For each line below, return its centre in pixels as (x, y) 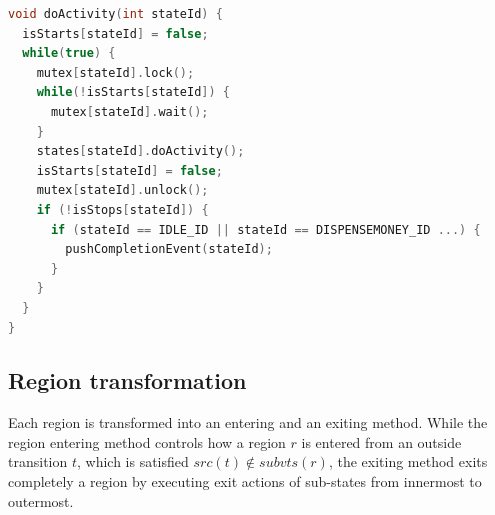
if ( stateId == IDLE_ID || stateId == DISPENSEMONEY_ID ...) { (265, 229)
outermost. (41, 500)
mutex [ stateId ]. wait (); (129, 111)
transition (38, 461)
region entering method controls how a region (147, 441)
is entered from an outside (381, 441)
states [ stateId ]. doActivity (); (140, 151)
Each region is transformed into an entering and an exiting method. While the (248, 422)
